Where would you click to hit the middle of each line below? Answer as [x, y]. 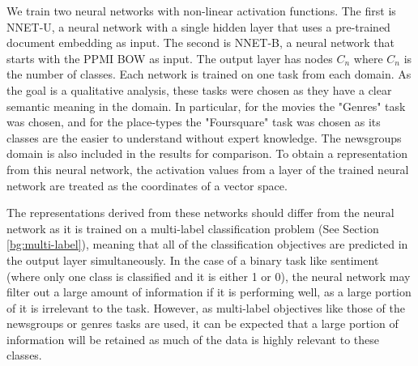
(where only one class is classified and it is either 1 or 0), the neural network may [209, 276]
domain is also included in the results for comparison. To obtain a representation [207, 153]
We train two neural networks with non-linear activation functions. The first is [201, 11]
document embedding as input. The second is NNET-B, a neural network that [201, 43]
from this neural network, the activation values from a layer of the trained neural [208, 169]
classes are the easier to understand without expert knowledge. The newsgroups [204, 137]
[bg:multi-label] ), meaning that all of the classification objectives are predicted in [207, 244]
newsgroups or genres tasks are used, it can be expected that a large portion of [203, 323]
